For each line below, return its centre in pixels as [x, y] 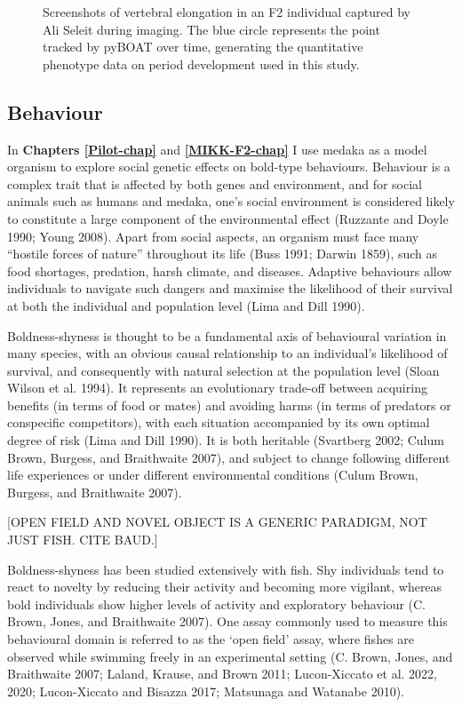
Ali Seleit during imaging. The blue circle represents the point [211, 29]
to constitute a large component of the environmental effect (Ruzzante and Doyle [228, 218]
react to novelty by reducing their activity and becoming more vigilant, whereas [225, 587]
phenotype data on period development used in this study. [201, 64]
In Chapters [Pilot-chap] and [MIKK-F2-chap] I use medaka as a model [217, 149]
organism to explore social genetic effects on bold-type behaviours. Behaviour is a [229, 167]
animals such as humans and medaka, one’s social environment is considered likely [231, 201]
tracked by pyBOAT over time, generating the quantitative [203, 47]
